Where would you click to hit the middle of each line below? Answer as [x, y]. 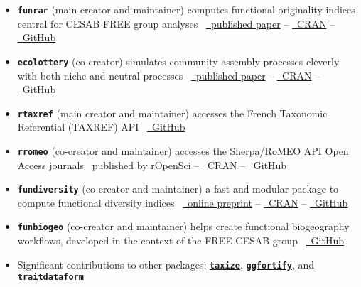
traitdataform [50, 277]
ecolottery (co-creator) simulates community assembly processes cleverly [178, 61]
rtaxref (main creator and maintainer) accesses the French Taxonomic [172, 113]
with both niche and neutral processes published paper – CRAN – [169, 75]
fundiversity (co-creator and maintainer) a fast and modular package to [178, 189]
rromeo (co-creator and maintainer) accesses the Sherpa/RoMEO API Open [183, 150]
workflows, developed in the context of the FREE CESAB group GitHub [180, 240]
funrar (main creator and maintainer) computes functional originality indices [186, 9]
